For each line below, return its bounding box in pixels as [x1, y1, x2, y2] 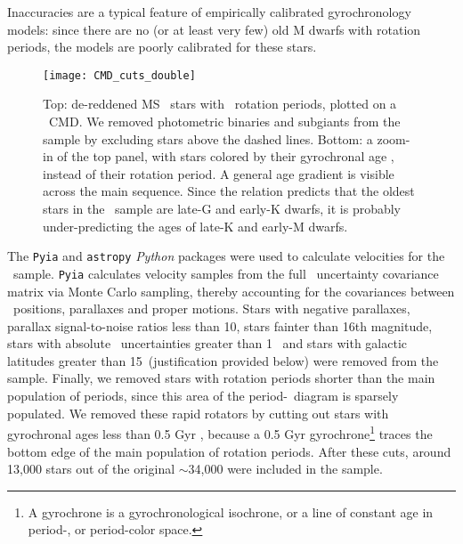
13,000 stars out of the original [7, 459, 175, 478]
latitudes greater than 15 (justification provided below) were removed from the [7, 351, 439, 369]
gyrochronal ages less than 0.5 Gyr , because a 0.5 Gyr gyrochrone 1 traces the [7, 422, 433, 443]
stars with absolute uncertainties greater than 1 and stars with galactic [7, 334, 408, 353]
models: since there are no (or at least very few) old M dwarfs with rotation [7, 20, 421, 38]
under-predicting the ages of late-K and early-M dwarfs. [43, 216, 348, 235]
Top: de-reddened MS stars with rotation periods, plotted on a [43, 94, 397, 113]
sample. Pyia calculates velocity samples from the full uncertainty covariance [12, 264, 439, 282]
